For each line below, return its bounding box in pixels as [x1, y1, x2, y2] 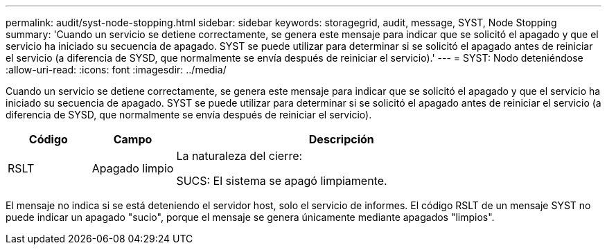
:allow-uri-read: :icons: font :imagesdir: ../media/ [6, 64, 227, 75]
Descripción [308, 132, 374, 146]
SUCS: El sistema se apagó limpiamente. [176, 174, 387, 188]
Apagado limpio [91, 161, 174, 175]
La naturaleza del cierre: [176, 149, 303, 163]
